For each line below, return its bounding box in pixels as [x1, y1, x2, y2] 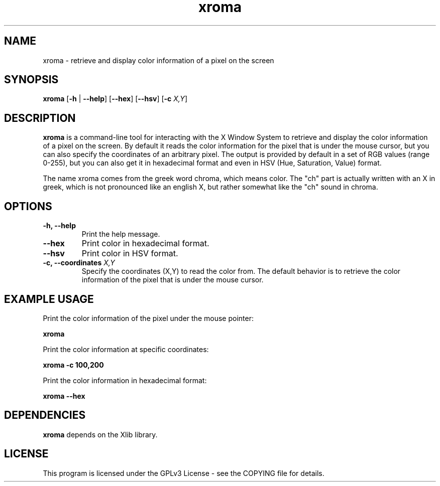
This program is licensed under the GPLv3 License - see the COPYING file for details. [43, 468, 324, 477]
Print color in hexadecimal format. [81, 238, 209, 249]
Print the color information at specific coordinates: [43, 345, 209, 354]
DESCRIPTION [4, 111, 76, 124]
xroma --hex [43, 391, 85, 400]
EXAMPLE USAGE [4, 292, 94, 305]
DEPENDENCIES [4, 409, 86, 422]
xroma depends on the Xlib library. [43, 430, 158, 439]
